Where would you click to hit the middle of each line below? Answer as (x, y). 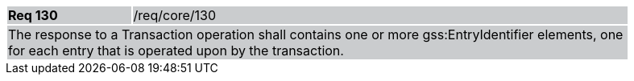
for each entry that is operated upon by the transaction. (176, 51)
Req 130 (33, 15)
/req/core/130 (175, 15)
